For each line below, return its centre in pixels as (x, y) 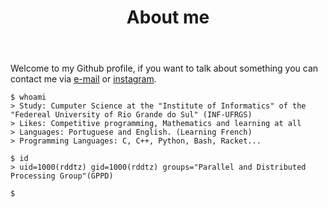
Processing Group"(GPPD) (62, 176)
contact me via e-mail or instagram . (83, 79)
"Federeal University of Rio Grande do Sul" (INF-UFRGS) (131, 115)
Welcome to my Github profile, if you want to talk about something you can (164, 68)
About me (168, 17)
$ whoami (28, 97)
